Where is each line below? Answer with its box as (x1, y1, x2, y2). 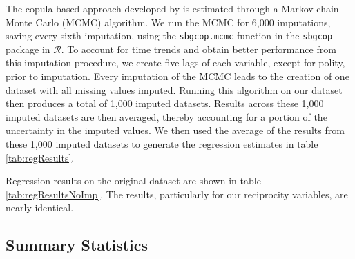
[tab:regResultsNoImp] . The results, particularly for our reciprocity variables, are (6, 186, 348, 201)
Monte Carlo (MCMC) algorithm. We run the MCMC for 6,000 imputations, (6, 15, 331, 29)
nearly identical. (6, 200, 74, 215)
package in (6, 41, 50, 56)
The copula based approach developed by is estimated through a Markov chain (6, 1, 339, 15)
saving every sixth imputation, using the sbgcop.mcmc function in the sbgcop (6, 28, 333, 43)
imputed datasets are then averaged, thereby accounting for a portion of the (6, 109, 327, 124)
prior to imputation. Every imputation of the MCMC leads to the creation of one (6, 69, 349, 84)
